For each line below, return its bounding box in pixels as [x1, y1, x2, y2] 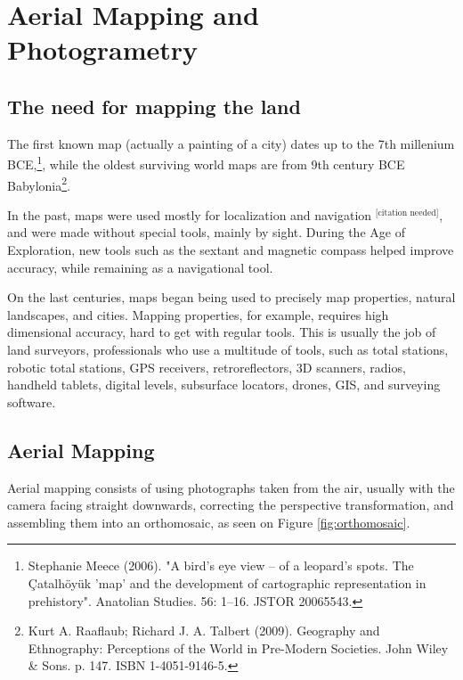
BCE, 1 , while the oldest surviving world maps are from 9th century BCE [7, 152, 405, 174]
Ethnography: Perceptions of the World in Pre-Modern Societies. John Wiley [28, 638, 449, 657]
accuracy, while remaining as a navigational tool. [7, 258, 273, 276]
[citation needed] [375, 208, 439, 217]
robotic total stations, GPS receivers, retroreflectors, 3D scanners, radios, [7, 357, 406, 376]
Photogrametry [7, 31, 199, 68]
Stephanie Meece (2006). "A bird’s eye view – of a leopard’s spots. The [28, 556, 414, 575]
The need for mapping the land [7, 92, 301, 119]
